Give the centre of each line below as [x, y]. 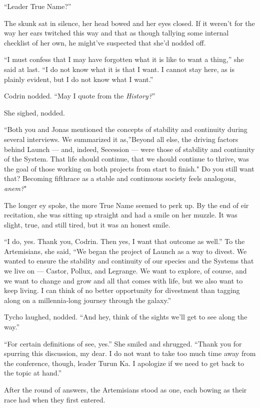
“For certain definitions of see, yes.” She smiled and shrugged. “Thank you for [123, 343]
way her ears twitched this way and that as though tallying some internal [116, 33]
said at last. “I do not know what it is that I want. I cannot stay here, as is [119, 69]
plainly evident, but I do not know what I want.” [79, 79]
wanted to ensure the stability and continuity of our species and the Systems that [129, 261]
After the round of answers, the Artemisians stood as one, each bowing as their [125, 389]
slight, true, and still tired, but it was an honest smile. [87, 224]
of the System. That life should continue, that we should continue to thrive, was [126, 159]
